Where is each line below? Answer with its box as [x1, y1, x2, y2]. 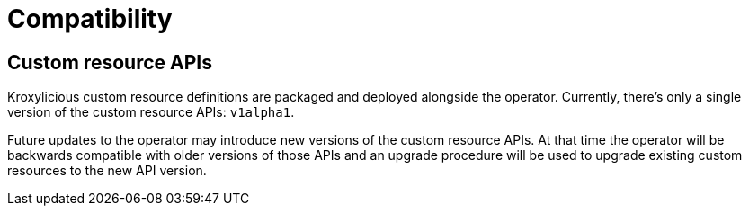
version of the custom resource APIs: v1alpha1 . [7, 104, 295, 120]
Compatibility [7, 4, 173, 34]
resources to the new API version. [7, 163, 207, 179]
